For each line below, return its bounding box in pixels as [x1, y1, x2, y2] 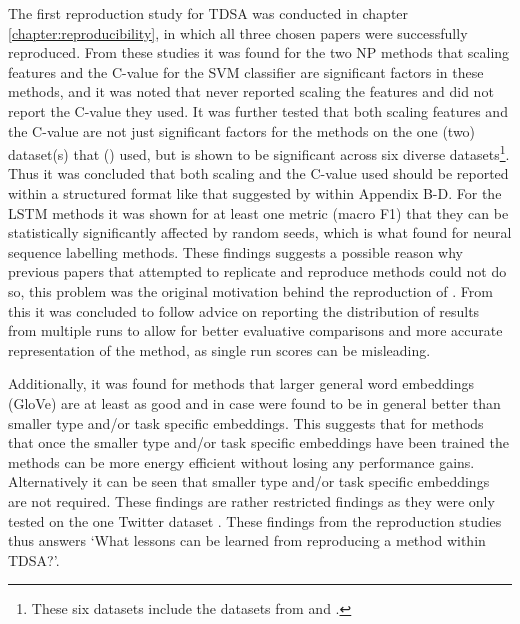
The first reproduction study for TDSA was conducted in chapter [8, 3, 409, 23]
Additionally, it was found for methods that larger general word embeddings [8, 373, 474, 394]
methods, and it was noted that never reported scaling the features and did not [8, 81, 494, 102]
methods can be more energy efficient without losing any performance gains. [8, 451, 475, 472]
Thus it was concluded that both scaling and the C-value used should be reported [8, 163, 509, 184]
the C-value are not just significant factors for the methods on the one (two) [8, 120, 476, 141]
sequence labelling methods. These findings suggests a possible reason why [8, 241, 463, 262]
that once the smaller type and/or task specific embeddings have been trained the [8, 432, 509, 453]
